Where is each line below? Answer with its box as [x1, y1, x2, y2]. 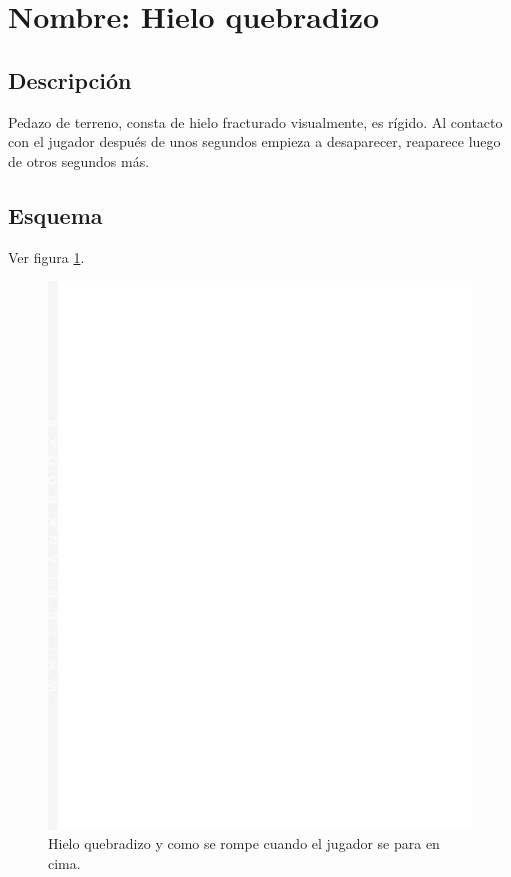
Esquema [8, 199, 103, 230]
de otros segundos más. [8, 150, 150, 171]
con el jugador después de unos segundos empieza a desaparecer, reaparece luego [8, 131, 501, 152]
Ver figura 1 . [8, 246, 85, 267]
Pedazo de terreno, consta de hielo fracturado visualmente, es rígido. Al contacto [8, 111, 503, 132]
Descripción [8, 64, 132, 95]
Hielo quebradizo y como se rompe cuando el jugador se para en [48, 833, 440, 854]
